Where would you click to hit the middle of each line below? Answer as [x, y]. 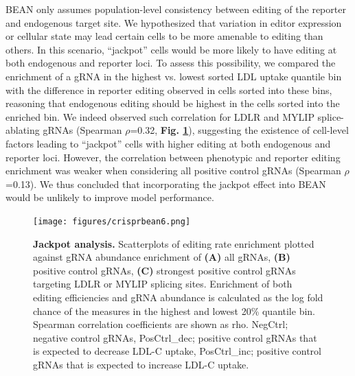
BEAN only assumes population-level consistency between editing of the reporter [176, 9]
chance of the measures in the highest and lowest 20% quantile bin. [174, 310]
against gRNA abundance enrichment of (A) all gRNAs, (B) [162, 257]
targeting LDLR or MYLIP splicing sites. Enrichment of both [163, 284]
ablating [23, 130]
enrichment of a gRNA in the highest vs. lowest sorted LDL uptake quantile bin [174, 76]
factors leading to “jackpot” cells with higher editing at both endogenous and [168, 143]
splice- [331, 116]
